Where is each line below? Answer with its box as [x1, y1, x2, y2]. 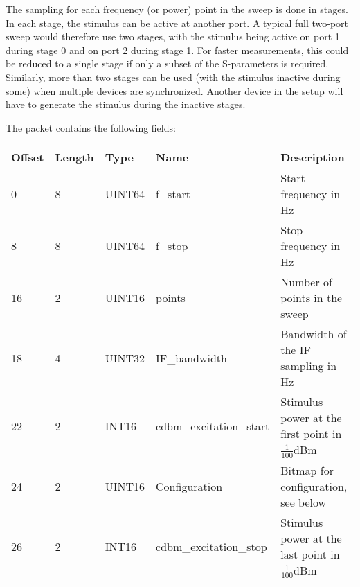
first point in [280, 426, 342, 442]
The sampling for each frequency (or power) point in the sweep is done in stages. [6, 2, 348, 16]
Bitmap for [280, 462, 334, 478]
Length [55, 149, 94, 166]
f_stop [156, 238, 188, 254]
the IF [280, 342, 311, 358]
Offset [11, 149, 44, 166]
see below [280, 493, 327, 510]
